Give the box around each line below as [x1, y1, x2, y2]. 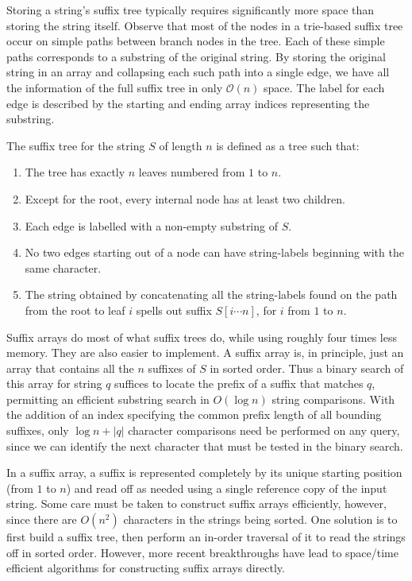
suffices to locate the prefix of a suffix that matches [114, 375, 364, 392]
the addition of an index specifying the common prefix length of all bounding [6, 406, 382, 423]
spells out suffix [136, 301, 212, 318]
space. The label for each [264, 79, 385, 95]
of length [159, 137, 202, 153]
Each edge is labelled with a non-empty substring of [25, 217, 278, 234]
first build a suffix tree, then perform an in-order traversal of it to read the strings [6, 529, 406, 545]
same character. [25, 259, 102, 276]
